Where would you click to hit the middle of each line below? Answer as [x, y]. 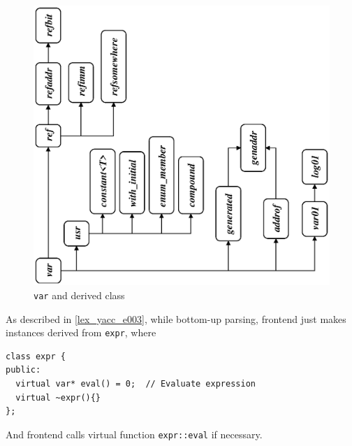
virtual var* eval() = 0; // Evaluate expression [135, 384]
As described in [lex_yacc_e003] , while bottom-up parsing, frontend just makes [176, 318]
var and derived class [79, 295]
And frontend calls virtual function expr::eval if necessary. [134, 434]
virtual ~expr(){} [58, 397]
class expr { [36, 356]
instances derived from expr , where [81, 332]
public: [23, 370]
